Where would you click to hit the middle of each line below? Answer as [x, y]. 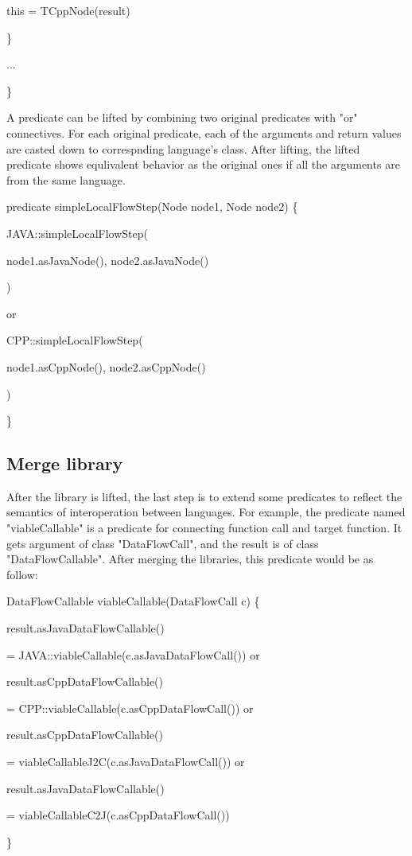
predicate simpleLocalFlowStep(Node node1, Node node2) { [152, 206]
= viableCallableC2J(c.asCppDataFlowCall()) [118, 815]
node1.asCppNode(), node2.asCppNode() [106, 366]
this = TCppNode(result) [68, 10]
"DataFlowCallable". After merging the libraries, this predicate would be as [190, 559]
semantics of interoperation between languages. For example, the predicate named [206, 512]
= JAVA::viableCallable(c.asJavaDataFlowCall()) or [133, 654]
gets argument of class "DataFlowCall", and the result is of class [163, 543]
